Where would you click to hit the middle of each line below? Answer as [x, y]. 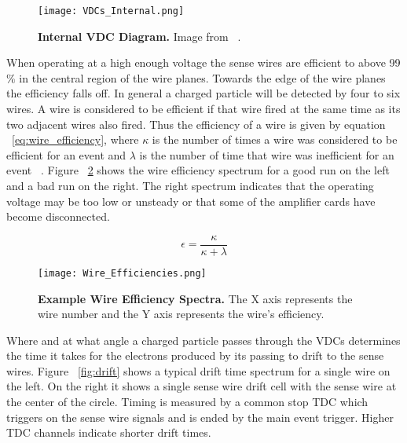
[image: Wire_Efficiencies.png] [122, 273]
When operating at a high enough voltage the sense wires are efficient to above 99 [203, 62]
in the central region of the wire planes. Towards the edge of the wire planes [202, 77]
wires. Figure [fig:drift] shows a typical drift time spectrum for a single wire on [198, 370]
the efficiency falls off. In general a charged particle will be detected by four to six [203, 93]
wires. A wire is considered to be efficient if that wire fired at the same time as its [203, 109]
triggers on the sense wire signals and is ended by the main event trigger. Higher [200, 417]
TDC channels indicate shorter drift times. [109, 432]
